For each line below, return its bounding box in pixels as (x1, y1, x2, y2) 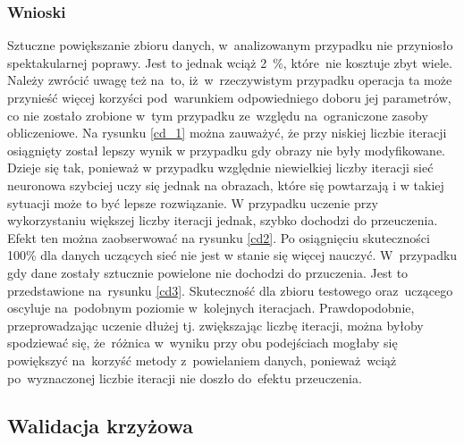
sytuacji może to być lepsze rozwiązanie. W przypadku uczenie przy (7, 193, 378, 212)
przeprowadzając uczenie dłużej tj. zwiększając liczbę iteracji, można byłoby (7, 315, 424, 334)
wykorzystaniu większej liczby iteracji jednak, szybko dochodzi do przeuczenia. (7, 211, 438, 230)
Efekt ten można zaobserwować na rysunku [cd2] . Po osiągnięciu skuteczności (7, 228, 430, 247)
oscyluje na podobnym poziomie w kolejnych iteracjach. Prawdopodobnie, (7, 298, 415, 317)
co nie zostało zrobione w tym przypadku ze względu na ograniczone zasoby (7, 105, 428, 124)
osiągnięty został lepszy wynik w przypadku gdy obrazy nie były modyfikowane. (7, 140, 446, 159)
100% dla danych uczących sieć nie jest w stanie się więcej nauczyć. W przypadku (7, 246, 458, 264)
